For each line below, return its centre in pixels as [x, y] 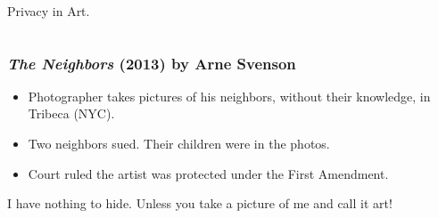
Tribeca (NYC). [71, 113]
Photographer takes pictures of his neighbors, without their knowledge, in [229, 96]
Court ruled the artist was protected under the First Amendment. [208, 173]
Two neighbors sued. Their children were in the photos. [179, 143]
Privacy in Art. [49, 11]
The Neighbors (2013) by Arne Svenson [152, 63]
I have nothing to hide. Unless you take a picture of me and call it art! [200, 203]
